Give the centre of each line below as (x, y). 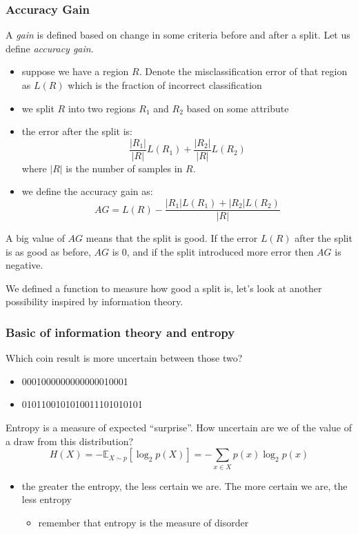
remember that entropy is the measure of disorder (143, 522)
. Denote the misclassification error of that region (243, 71)
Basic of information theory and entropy (120, 332)
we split (38, 108)
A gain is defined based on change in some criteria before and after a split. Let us (178, 35)
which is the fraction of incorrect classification (165, 85)
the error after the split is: (77, 131)
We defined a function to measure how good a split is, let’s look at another (164, 288)
